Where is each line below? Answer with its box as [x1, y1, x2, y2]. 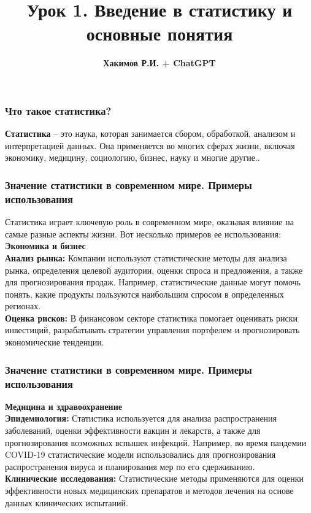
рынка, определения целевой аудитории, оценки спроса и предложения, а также [5, 263, 303, 276]
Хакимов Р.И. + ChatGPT [103, 56, 216, 69]
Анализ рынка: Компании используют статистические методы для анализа [5, 251, 287, 264]
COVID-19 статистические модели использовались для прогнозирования [5, 448, 276, 461]
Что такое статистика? [5, 102, 112, 118]
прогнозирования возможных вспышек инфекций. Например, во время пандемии [5, 436, 307, 449]
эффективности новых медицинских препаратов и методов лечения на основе [5, 484, 294, 496]
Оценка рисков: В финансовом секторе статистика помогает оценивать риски [5, 311, 298, 324]
